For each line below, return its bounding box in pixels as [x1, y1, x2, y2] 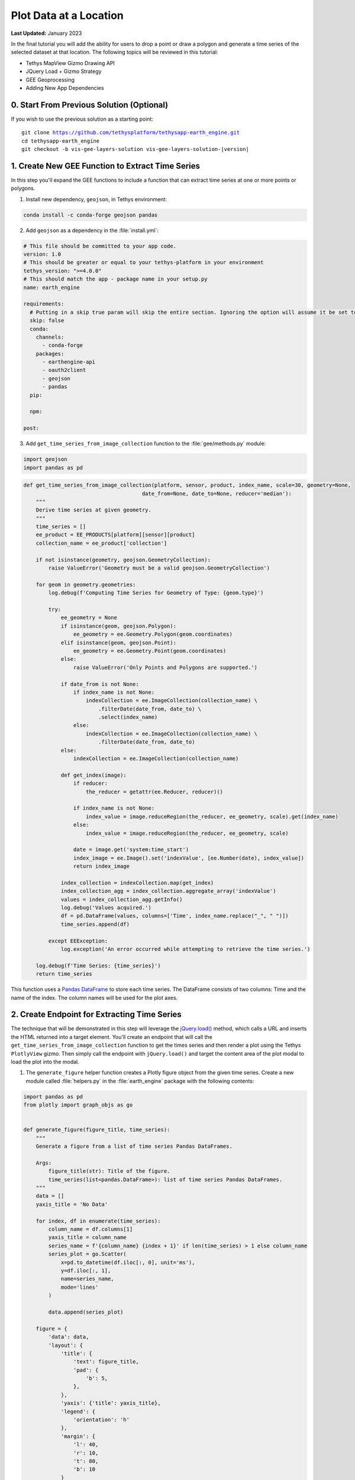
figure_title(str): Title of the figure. [48, 1168, 170, 1175]
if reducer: [73, 780, 108, 787]
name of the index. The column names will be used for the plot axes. [11, 994, 178, 1001]
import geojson [23, 456, 67, 463]
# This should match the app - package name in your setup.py [23, 276, 208, 282]
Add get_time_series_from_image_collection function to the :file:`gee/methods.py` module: [25, 440, 266, 447]
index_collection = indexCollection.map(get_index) [60, 879, 214, 886]
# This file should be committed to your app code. [23, 243, 177, 249]
